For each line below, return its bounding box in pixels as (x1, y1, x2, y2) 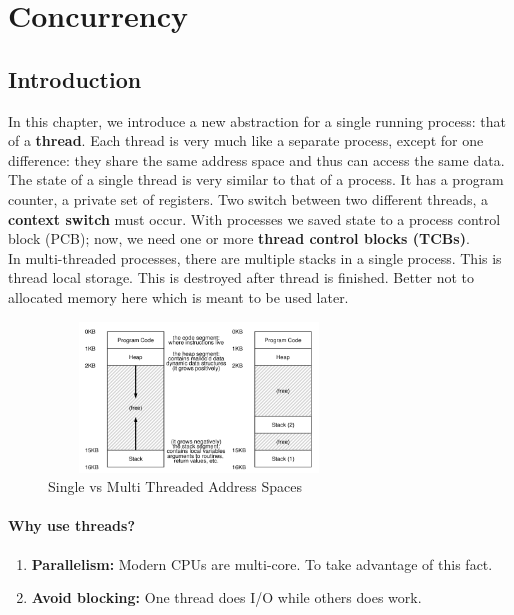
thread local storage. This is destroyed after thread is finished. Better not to (8, 267, 474, 288)
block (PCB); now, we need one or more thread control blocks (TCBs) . (8, 228, 470, 249)
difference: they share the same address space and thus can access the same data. (8, 149, 505, 170)
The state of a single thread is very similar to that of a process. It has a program (8, 169, 504, 190)
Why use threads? (8, 515, 135, 536)
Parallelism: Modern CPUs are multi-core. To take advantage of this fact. (31, 553, 493, 574)
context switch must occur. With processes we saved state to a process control (8, 208, 501, 229)
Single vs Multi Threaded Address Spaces (48, 476, 302, 497)
